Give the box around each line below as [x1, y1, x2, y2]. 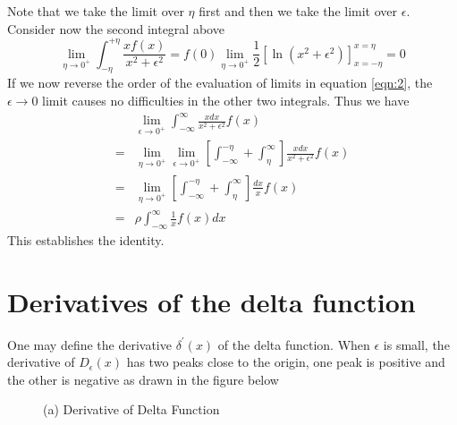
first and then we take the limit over [199, 2, 398, 20]
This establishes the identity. [7, 230, 165, 249]
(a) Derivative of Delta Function [43, 400, 220, 419]
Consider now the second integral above [7, 19, 224, 38]
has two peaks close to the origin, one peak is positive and [126, 353, 445, 371]
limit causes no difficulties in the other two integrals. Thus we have [42, 91, 410, 110]
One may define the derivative [7, 335, 172, 353]
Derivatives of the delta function [7, 283, 416, 319]
